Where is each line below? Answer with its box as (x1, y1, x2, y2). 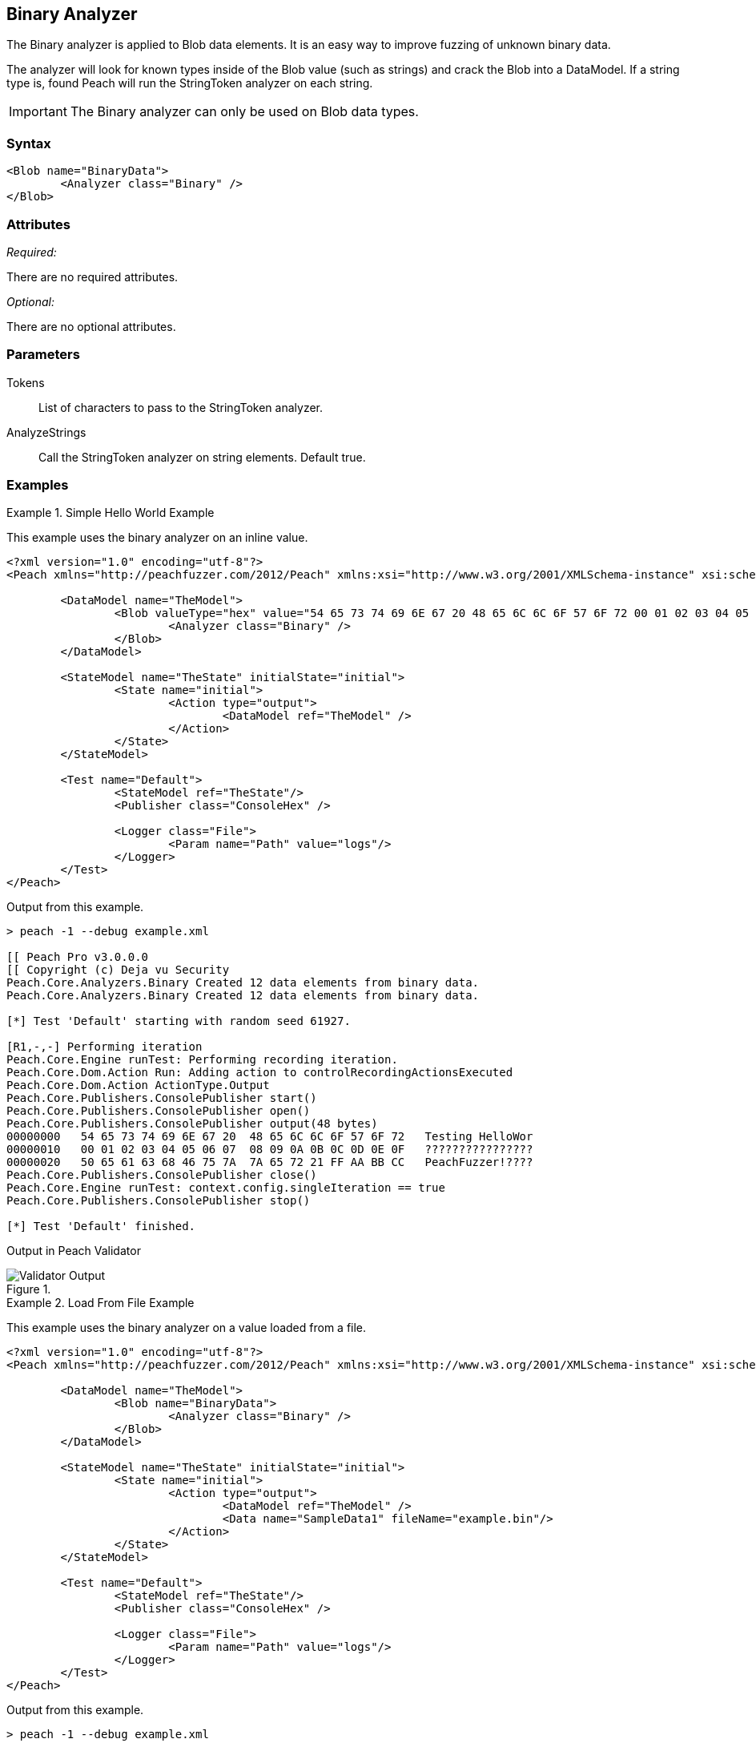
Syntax (6, 135, 51, 151)
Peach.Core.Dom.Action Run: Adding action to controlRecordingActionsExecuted (6, 1066, 513, 1079)
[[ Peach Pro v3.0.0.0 (6, 950, 149, 964)
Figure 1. (6, 1282, 51, 1297)
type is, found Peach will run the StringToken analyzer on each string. (6, 76, 373, 91)
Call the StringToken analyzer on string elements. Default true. (38, 450, 366, 464)
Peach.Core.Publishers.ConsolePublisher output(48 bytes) (6, 1117, 378, 1131)
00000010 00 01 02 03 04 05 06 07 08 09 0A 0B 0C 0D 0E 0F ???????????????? (6, 1143, 533, 1156)
